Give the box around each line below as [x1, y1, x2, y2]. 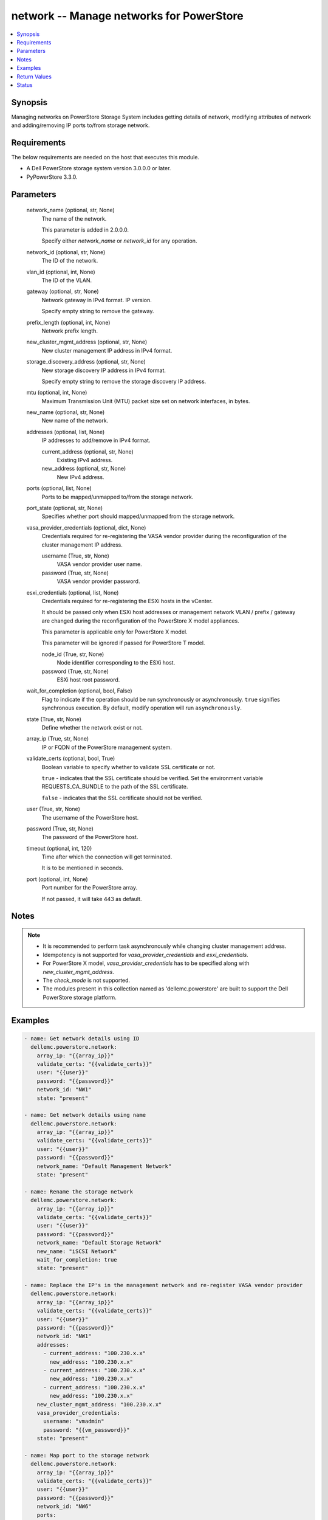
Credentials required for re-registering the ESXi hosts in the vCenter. [41, 597, 213, 604]
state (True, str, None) [26, 715, 82, 723]
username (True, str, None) [41, 552, 109, 559]
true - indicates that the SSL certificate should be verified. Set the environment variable [41, 774, 264, 781]
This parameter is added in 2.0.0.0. [41, 226, 129, 233]
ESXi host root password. [56, 676, 120, 683]
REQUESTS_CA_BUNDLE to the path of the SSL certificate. [41, 783, 188, 790]
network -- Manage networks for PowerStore [11, 9, 244, 22]
